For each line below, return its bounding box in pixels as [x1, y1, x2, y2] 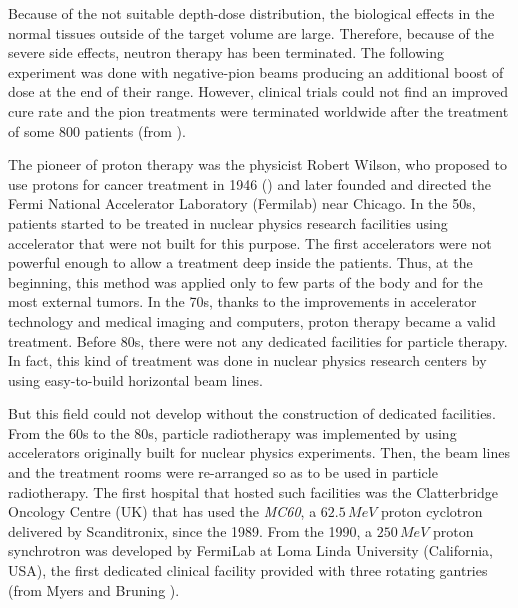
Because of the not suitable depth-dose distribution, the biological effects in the [8, 3, 495, 23]
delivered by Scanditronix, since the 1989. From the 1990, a [8, 520, 373, 541]
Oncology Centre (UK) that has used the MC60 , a [8, 501, 317, 522]
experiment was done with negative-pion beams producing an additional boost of [8, 61, 504, 82]
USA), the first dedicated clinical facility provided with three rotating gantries [8, 560, 488, 581]
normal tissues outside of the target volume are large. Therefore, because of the [8, 22, 494, 43]
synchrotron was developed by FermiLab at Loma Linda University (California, [8, 540, 494, 561]
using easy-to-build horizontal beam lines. [8, 369, 264, 390]
